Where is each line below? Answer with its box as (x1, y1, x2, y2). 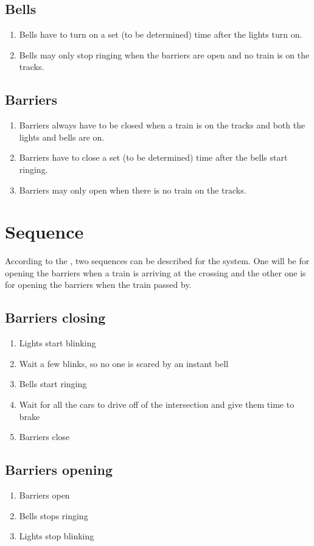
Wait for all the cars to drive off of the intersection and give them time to (19, 398, 295, 411)
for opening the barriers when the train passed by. (5, 278, 192, 291)
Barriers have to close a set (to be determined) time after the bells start (19, 151, 288, 164)
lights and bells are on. (19, 130, 105, 143)
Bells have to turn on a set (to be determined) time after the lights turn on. (19, 28, 302, 41)
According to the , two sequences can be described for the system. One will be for (5, 254, 310, 267)
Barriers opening (5, 460, 113, 479)
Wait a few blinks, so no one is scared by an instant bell (19, 357, 229, 369)
